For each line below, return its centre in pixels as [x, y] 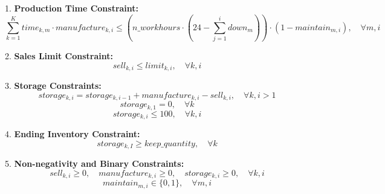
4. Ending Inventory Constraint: [73, 134]
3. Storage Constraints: [53, 86]
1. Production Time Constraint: [72, 8]
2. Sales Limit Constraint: [59, 56]
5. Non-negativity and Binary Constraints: [95, 163]
